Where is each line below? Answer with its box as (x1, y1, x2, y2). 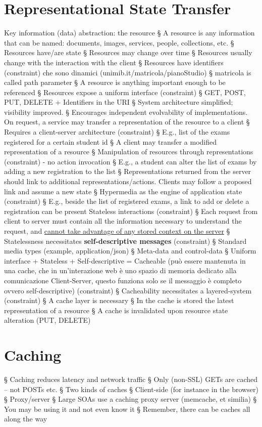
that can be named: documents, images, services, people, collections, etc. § (4, 37, 234, 48)
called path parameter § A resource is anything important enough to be (4, 77, 226, 88)
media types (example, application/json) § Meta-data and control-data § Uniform (4, 245, 256, 256)
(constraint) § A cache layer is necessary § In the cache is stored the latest (4, 295, 234, 306)
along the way (4, 413, 47, 424)
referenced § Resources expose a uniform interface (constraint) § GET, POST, (4, 87, 246, 97)
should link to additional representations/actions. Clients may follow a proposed (4, 176, 252, 187)
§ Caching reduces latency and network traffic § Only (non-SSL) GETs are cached (4, 374, 257, 385)
